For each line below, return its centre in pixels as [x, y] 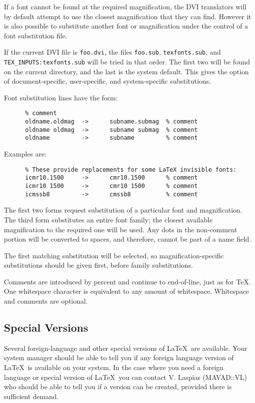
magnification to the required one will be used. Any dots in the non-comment [121, 229]
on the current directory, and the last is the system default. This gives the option [127, 71]
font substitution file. [36, 35]
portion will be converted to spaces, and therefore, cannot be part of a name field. [128, 239]
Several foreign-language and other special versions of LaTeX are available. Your [126, 348]
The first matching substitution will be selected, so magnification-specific [114, 255]
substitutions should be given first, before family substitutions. [98, 265]
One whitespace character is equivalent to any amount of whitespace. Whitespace [127, 291]
